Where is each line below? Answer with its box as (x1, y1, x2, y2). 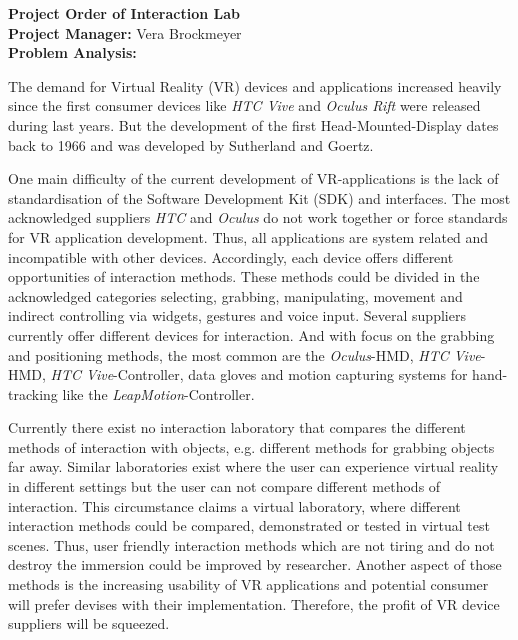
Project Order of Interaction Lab (8, 3, 240, 23)
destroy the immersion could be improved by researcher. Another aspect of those (8, 554, 502, 575)
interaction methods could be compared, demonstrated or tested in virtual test (8, 515, 490, 536)
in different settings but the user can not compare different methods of (8, 476, 441, 497)
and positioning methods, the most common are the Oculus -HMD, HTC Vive (8, 344, 481, 365)
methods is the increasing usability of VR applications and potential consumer (8, 574, 489, 595)
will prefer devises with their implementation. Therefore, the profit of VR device (8, 593, 500, 614)
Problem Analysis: (8, 42, 137, 63)
